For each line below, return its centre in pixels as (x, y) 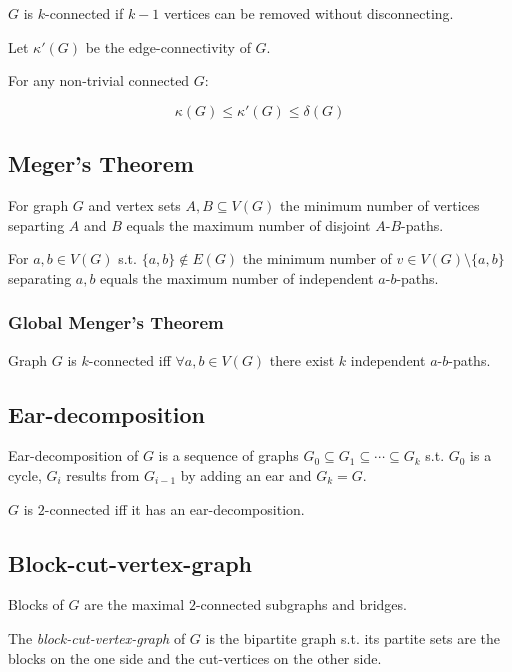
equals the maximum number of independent (237, 277)
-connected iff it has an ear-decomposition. (174, 508)
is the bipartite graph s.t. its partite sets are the (353, 637)
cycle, (25, 474)
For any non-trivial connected (99, 80)
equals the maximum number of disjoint (248, 224)
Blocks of (36, 604)
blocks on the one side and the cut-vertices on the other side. (195, 657)
